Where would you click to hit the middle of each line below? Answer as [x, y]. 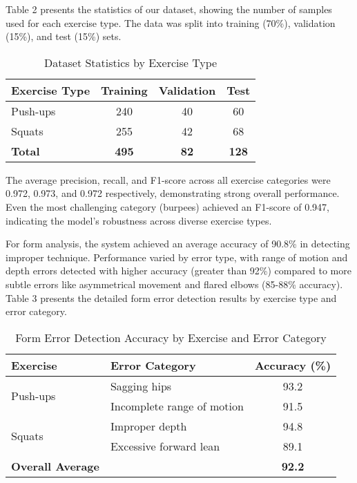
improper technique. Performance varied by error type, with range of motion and [177, 257]
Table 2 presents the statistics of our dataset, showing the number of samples [169, 9]
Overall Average [55, 466]
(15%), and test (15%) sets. [64, 36]
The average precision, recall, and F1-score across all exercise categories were [168, 179]
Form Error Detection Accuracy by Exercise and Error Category [171, 337]
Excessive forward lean [165, 446]
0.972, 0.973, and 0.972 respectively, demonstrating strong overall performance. [173, 193]
